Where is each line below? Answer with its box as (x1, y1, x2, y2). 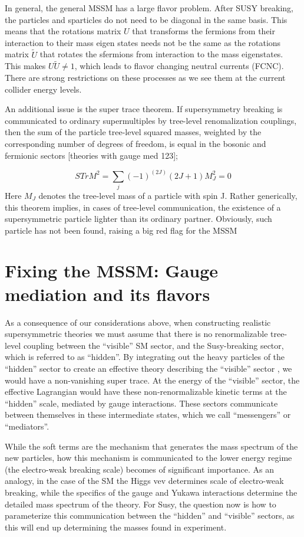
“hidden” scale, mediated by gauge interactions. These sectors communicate (5, 397, 278, 409)
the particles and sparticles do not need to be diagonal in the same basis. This (5, 13, 288, 25)
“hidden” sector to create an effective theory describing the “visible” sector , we (5, 362, 292, 374)
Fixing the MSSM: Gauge (5, 258, 219, 283)
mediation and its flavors (5, 281, 210, 306)
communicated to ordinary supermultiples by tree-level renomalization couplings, (5, 114, 297, 126)
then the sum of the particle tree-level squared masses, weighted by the (5, 126, 262, 138)
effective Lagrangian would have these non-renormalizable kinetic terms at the (5, 385, 287, 398)
